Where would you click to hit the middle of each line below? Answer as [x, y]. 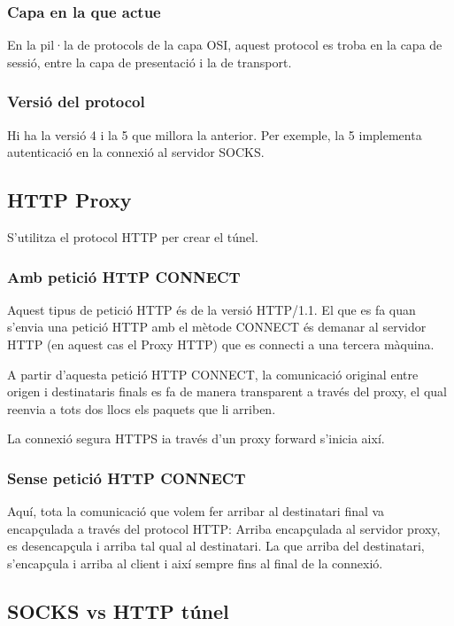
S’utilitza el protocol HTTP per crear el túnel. [133, 237]
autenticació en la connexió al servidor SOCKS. [136, 152]
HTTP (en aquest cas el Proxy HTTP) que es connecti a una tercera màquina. [221, 344]
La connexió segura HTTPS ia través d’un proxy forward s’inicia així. [196, 438]
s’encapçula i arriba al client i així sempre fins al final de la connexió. [195, 563]
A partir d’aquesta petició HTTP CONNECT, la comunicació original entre [213, 374]
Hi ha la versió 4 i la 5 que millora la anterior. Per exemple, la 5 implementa [215, 134]
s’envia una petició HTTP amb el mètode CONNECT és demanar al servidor [217, 327]
